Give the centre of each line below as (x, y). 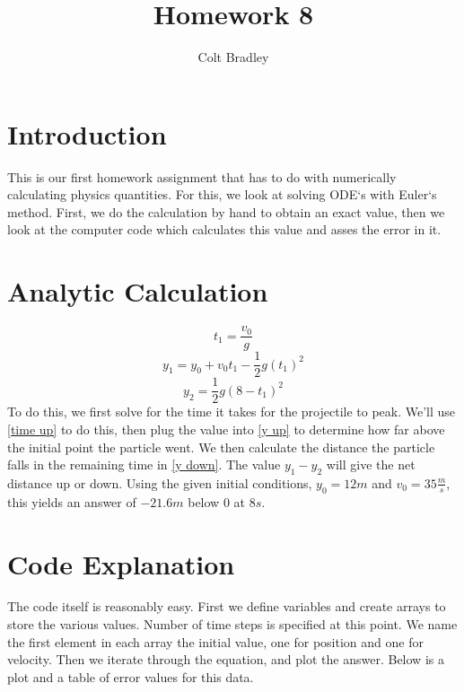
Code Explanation (121, 563)
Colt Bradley (233, 57)
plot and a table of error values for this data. (131, 676)
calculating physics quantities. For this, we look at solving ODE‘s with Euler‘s (222, 194)
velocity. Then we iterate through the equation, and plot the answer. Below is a (226, 659)
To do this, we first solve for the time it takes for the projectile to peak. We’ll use (232, 412)
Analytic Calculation (138, 291)
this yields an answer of (72, 501)
